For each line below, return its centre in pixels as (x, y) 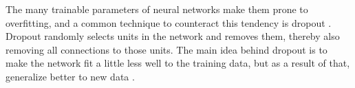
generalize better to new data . (70, 76)
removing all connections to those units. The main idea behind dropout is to (166, 49)
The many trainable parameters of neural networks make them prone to (157, 9)
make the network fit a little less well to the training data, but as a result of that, (178, 63)
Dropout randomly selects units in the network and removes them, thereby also (173, 36)
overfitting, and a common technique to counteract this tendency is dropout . (169, 22)
